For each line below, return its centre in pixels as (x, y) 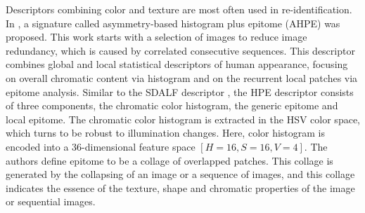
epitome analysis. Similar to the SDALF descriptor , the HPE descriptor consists (180, 91)
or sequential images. (51, 201)
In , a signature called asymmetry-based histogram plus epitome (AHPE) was (173, 23)
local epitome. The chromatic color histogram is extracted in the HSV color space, (183, 119)
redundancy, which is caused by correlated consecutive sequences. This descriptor (180, 50)
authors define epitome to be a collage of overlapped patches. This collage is (169, 160)
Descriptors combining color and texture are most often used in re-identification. (179, 9)
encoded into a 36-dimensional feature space (101, 146)
